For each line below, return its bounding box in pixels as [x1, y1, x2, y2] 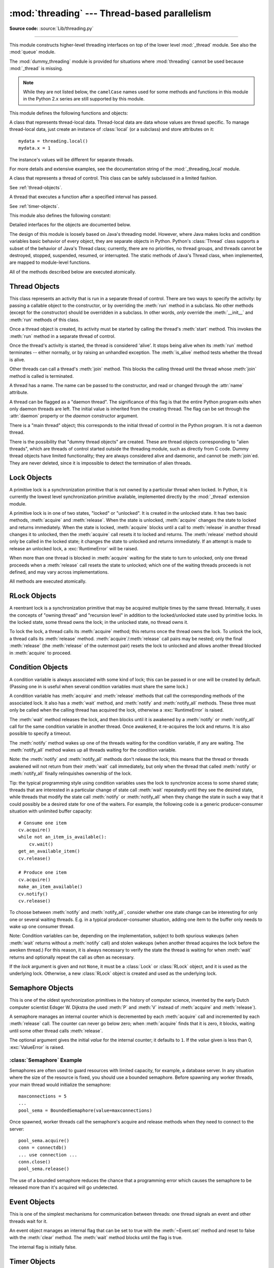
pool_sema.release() [18, 1166, 70, 1172]
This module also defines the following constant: [9, 212, 111, 218]
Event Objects [9, 1197, 55, 1207]
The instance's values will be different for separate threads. [9, 156, 134, 162]
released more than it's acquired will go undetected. [9, 1184, 119, 1190]
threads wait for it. [9, 1218, 48, 1224]
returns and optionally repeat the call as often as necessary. [9, 954, 135, 960]
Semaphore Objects [9, 984, 74, 993]
